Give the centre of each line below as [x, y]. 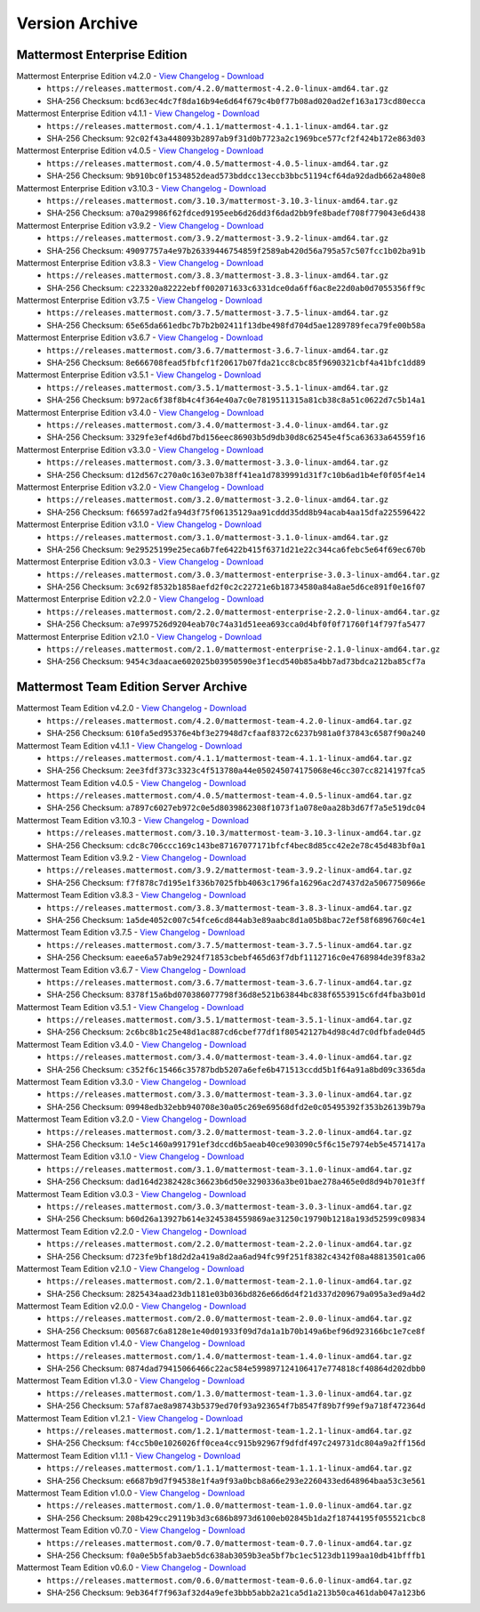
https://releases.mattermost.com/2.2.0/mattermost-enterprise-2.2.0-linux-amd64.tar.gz [244, 612]
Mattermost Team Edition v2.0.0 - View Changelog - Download [132, 1306]
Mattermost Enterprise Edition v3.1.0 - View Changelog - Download [139, 524]
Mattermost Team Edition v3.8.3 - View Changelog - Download [131, 895]
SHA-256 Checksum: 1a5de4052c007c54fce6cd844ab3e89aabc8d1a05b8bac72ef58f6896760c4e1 [236, 919]
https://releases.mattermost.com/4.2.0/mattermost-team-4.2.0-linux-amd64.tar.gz [229, 721]
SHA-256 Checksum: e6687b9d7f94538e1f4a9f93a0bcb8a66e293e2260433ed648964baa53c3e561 [236, 1480]
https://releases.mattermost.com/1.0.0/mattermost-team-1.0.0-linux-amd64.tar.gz [229, 1506]
